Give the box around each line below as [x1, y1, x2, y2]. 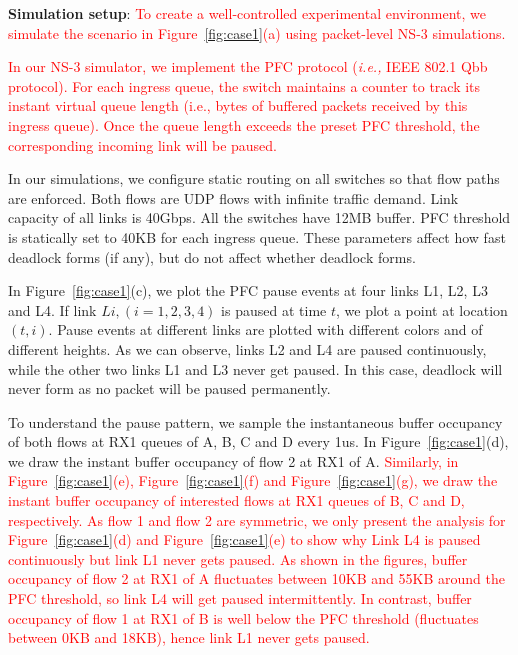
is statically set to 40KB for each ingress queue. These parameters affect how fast [8, 226, 506, 247]
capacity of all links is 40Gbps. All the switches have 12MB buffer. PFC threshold [8, 207, 511, 228]
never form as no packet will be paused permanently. [8, 378, 331, 399]
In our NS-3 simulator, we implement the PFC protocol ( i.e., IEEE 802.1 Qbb [8, 56, 488, 77]
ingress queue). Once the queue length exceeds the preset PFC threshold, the [8, 114, 480, 135]
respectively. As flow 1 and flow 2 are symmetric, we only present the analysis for [8, 509, 506, 530]
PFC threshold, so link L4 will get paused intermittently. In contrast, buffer [8, 588, 472, 609]
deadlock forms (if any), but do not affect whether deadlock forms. [8, 246, 416, 267]
